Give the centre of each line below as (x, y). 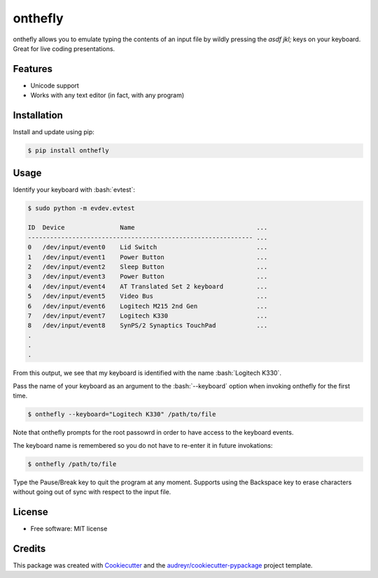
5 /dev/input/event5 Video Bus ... (148, 296)
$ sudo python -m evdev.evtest (82, 208)
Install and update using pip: (54, 132)
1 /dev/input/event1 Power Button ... (148, 257)
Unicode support (55, 85)
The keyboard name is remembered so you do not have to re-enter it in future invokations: (143, 445)
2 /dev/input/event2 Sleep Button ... (148, 267)
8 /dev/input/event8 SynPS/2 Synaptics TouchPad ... (148, 326)
